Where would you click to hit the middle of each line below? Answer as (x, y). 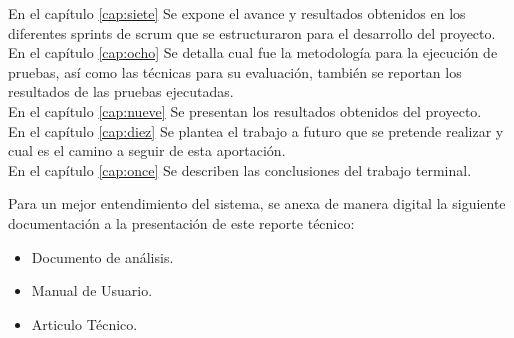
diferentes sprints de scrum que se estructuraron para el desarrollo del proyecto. (252, 32)
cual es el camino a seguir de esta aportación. (147, 150)
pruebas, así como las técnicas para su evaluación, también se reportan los (235, 71)
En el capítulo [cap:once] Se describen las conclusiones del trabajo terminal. (240, 169)
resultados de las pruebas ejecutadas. (121, 91)
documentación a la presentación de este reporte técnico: (181, 222)
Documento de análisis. (102, 256)
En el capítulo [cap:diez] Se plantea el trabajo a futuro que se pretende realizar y (256, 130)
